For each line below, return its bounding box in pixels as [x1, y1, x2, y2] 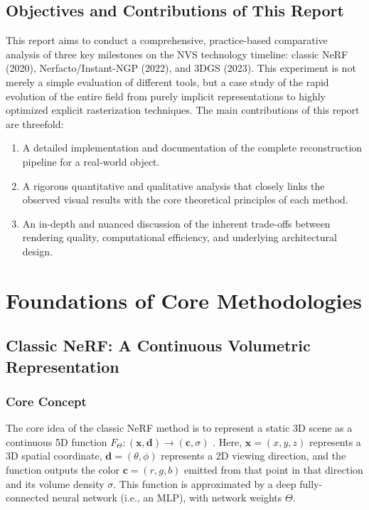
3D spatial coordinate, [6, 448, 102, 463]
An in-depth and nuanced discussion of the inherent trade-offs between [22, 216, 331, 230]
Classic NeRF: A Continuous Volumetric [6, 334, 311, 356]
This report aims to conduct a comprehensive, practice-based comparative [6, 33, 328, 48]
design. [22, 243, 53, 258]
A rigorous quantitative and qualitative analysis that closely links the [22, 178, 325, 193]
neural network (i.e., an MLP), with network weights [52, 490, 282, 505]
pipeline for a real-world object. [22, 154, 160, 169]
